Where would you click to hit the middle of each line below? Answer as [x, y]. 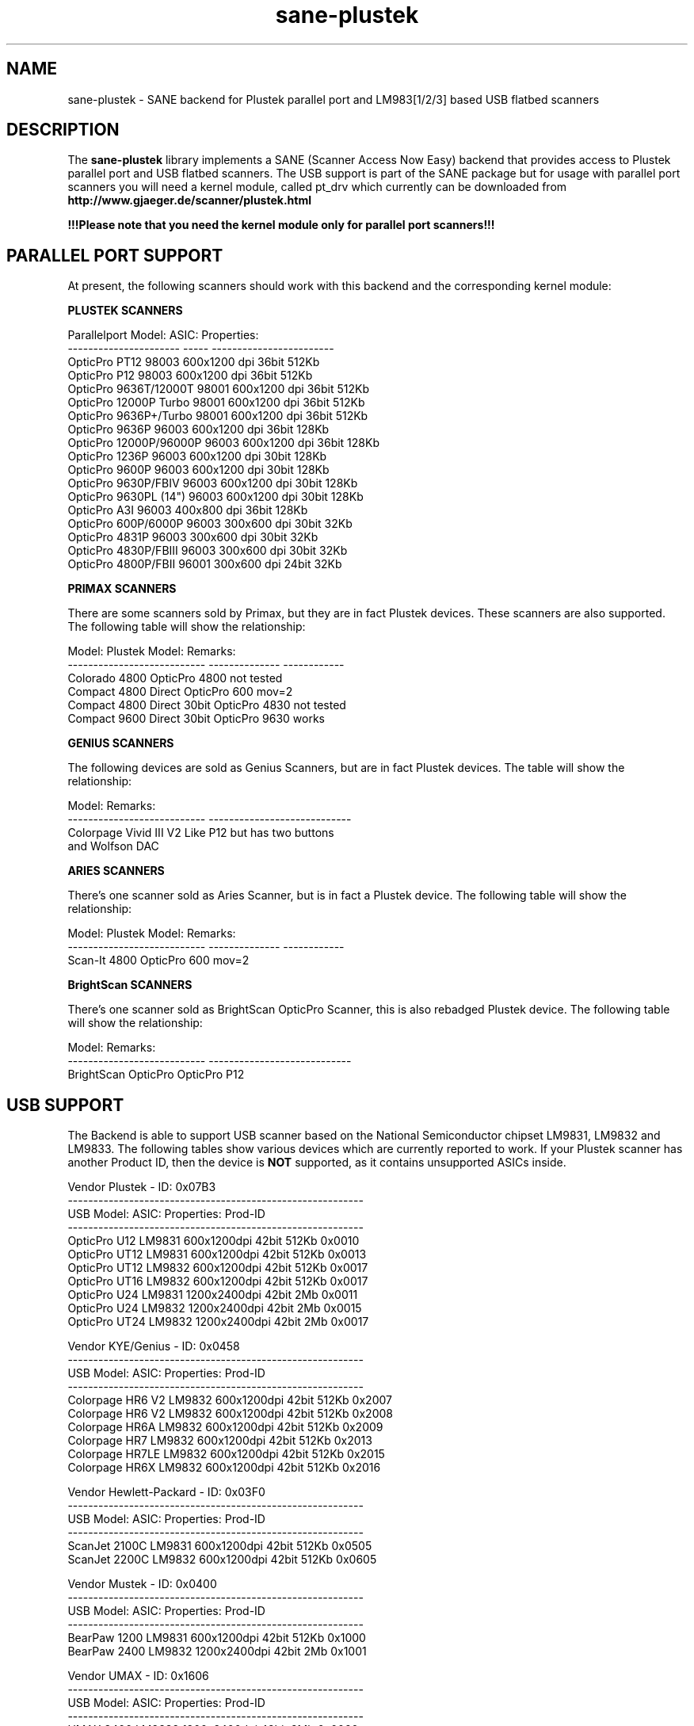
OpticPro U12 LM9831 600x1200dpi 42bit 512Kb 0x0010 [214, 1241]
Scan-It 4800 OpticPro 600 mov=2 [158, 960]
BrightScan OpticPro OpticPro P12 [156, 1075]
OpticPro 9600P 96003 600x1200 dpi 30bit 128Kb [198, 470]
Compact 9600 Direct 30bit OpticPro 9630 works [196, 719]
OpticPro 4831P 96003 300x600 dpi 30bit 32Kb [193, 537]
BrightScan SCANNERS [130, 985]
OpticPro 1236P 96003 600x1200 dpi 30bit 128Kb [197, 456]
